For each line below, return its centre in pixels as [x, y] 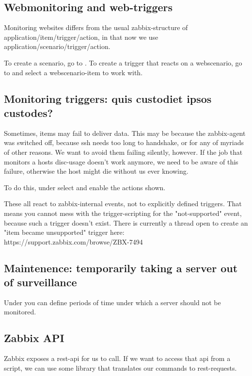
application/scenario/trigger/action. [57, 46]
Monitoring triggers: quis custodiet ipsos [108, 98]
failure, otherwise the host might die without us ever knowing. [96, 171]
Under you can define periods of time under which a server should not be [112, 302]
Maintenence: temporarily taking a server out [121, 268]
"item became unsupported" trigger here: [64, 232]
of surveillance [40, 282]
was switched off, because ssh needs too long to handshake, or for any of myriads [124, 142]
